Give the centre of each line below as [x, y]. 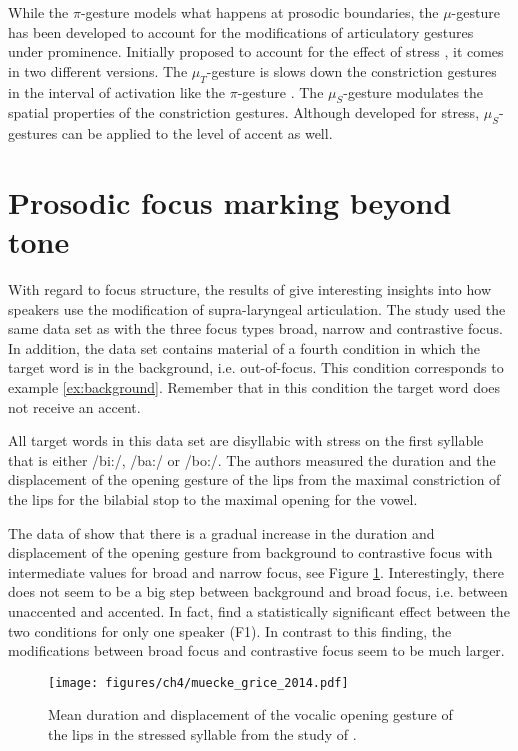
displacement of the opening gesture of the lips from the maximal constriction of [254, 479]
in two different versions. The [98, 70]
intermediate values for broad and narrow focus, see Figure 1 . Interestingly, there [256, 571]
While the [38, 12]
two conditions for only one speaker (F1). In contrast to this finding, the [230, 630]
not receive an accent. [74, 406]
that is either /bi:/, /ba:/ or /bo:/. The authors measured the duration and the [252, 459]
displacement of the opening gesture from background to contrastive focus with [250, 552]
